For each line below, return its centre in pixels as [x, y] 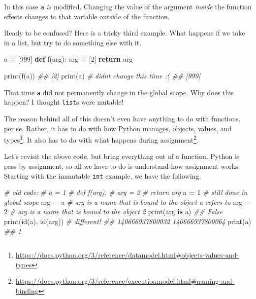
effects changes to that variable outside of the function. [87, 16]
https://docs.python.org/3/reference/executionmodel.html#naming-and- [125, 281]
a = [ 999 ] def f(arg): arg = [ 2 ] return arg [68, 59]
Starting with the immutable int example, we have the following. [103, 175]
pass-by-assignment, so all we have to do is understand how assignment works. [122, 166]
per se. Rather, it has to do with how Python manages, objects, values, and [118, 128]
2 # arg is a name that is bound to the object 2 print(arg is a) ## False [113, 211]
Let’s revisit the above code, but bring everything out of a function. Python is [122, 156]
